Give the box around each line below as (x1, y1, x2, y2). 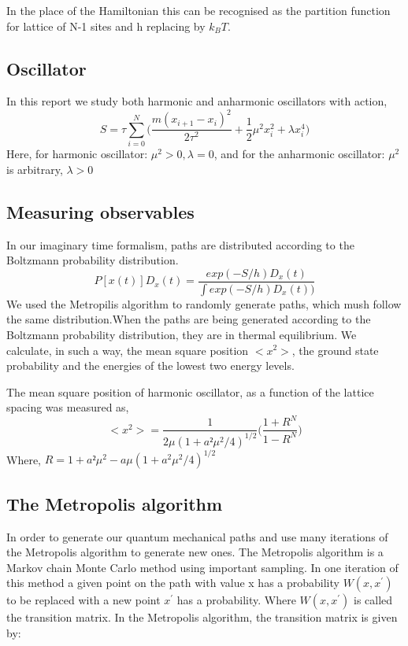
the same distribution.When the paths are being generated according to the (6, 311, 371, 327)
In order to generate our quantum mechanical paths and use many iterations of (6, 528, 388, 544)
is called (354, 592, 393, 608)
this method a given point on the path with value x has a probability (6, 574, 339, 591)
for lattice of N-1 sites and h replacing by (6, 17, 206, 34)
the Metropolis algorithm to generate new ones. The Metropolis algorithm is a (6, 544, 384, 560)
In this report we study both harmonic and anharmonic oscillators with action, (6, 93, 388, 109)
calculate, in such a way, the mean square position (6, 341, 249, 358)
